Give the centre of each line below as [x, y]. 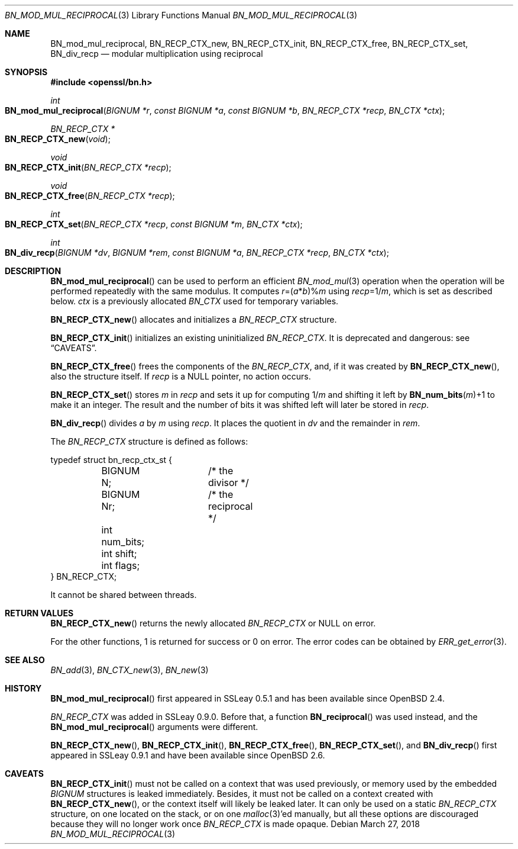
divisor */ [228, 483]
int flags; [121, 565]
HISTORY [23, 688]
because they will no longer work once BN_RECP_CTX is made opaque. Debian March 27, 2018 [235, 824]
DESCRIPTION [33, 271]
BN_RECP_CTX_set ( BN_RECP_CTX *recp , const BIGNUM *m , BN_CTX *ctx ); [154, 224]
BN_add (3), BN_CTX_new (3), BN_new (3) [129, 670]
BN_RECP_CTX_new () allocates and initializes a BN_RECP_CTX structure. [194, 319]
